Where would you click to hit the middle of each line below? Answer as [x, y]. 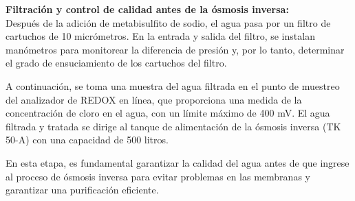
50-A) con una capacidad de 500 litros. [87, 140]
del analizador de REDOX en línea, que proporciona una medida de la [154, 99]
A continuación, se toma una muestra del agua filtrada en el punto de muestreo [173, 85]
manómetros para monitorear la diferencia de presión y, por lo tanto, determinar [175, 49]
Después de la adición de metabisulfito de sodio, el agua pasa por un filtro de [168, 22]
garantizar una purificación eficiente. [82, 190]
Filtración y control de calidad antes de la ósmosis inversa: [147, 9]
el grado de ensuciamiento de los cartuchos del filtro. [116, 63]
